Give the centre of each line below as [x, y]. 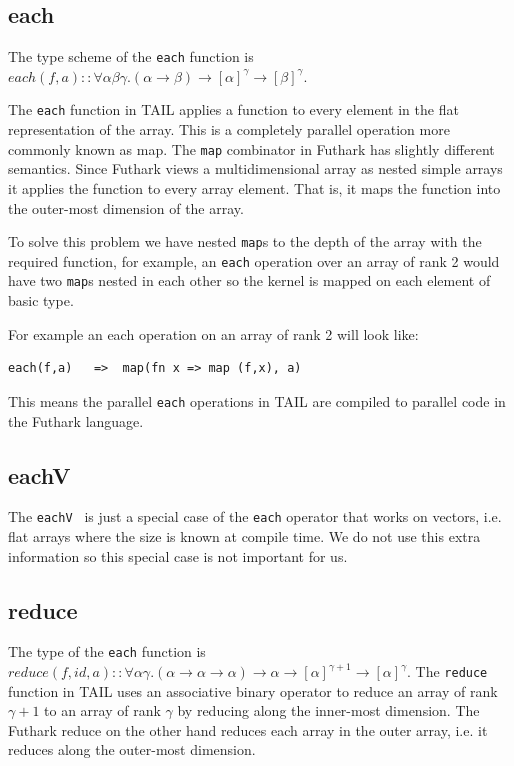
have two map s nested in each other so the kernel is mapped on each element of [249, 280]
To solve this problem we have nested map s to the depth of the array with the [245, 241]
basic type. [41, 300]
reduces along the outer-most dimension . [132, 749]
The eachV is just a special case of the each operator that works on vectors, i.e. [255, 516]
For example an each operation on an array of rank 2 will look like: [213, 333]
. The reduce [447, 671]
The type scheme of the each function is [131, 56]
